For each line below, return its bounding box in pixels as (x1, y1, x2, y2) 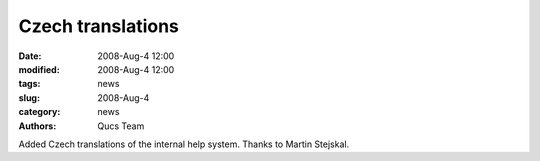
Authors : (18, 120, 57, 132)
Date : (18, 50, 42, 62)
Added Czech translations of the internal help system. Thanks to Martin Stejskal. (18, 138, 350, 150)
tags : (18, 78, 41, 90)
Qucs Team (97, 120, 145, 132)
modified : (18, 63, 60, 75)
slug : (18, 91, 40, 104)
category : (18, 106, 61, 118)
